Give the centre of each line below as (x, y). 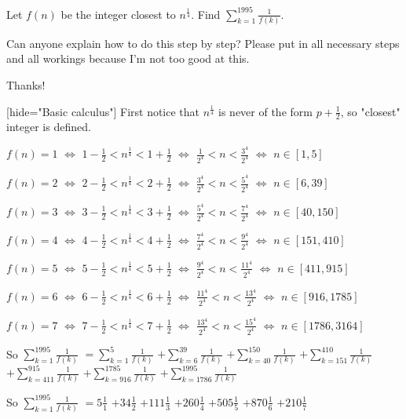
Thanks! (26, 85)
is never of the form (265, 111)
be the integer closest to (118, 14)
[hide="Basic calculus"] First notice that (103, 111)
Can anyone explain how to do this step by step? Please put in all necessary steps (203, 43)
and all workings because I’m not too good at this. (128, 58)
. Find (206, 14)
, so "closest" (370, 111)
